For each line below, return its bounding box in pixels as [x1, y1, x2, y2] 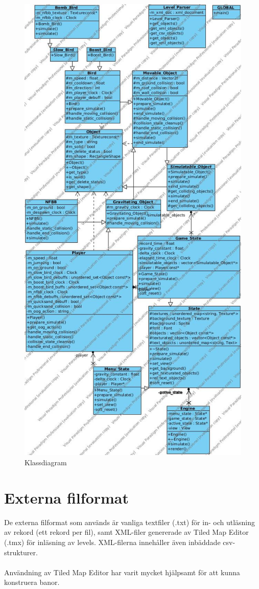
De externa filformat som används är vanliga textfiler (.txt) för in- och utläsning [4, 516, 255, 527]
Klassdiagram [25, 457, 67, 468]
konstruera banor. [4, 577, 60, 587]
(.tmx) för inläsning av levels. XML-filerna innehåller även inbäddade [4, 536, 221, 547]
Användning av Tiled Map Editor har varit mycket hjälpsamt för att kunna [4, 567, 240, 577]
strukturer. [4, 547, 38, 557]
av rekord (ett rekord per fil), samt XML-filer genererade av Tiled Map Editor [4, 527, 249, 537]
